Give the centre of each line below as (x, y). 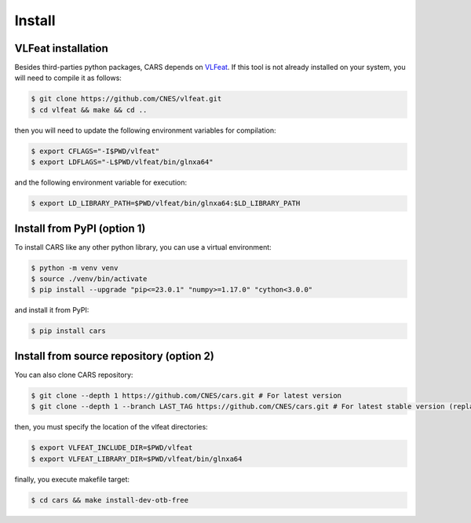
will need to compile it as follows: (68, 78)
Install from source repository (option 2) (115, 356)
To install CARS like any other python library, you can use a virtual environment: (143, 247)
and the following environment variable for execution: (101, 183)
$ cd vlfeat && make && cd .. (89, 110)
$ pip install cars (68, 331)
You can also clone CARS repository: (74, 375)
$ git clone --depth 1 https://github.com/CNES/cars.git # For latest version (186, 395)
